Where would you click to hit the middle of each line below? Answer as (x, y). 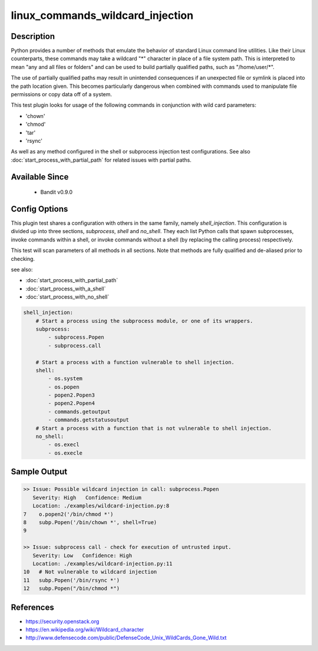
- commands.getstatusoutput (89, 420)
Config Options (39, 209)
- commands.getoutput (79, 411)
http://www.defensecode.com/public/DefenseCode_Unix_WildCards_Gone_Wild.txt (126, 638)
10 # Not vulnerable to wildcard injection (90, 572)
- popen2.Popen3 (72, 395)
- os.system (65, 379)
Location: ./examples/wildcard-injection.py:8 (101, 506)
